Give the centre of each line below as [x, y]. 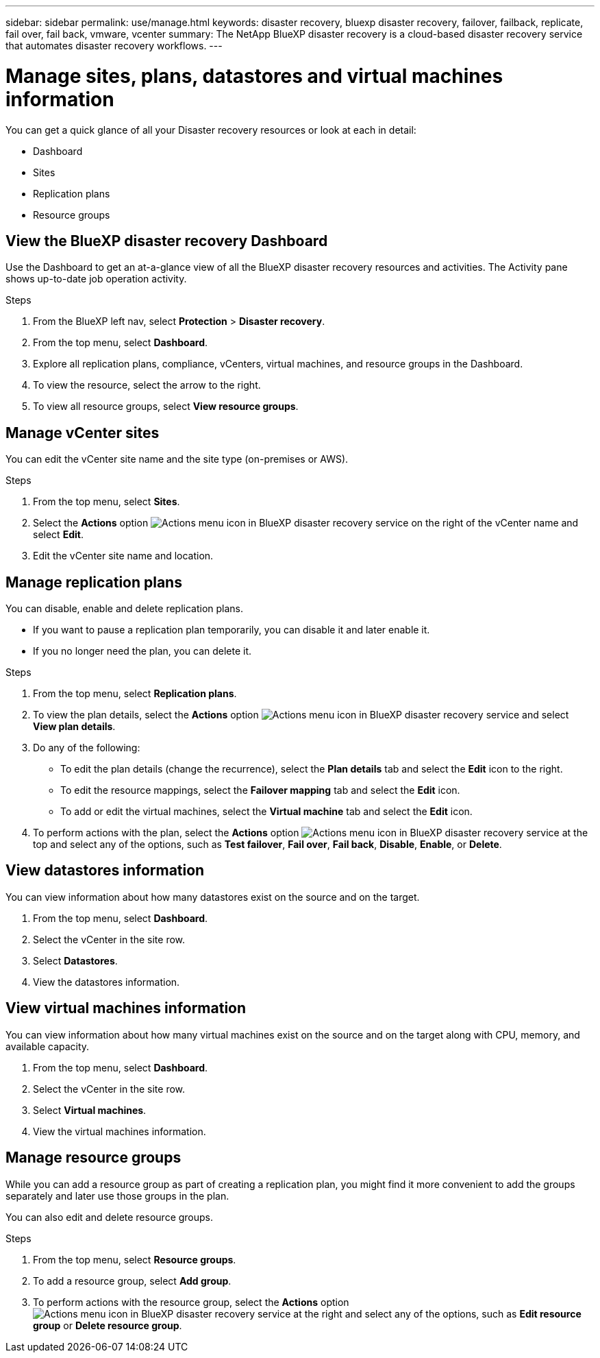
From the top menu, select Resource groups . [135, 1259]
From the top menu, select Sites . [107, 502]
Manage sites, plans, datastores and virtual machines [254, 76]
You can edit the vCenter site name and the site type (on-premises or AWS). [177, 459]
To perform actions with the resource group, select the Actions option [191, 1302]
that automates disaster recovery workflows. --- [114, 46]
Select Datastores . [75, 960]
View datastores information [105, 871]
